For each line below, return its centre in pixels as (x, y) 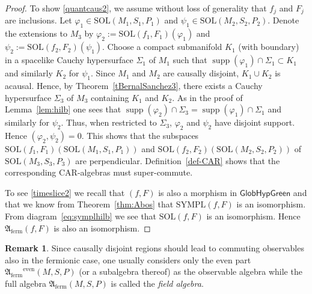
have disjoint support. (255, 122)
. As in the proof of (207, 97)
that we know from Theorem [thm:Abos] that (89, 204)
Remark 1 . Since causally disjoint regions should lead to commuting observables (154, 248)
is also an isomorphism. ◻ (102, 228)
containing (110, 97)
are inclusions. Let (38, 20)
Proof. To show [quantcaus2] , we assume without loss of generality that (136, 8)
